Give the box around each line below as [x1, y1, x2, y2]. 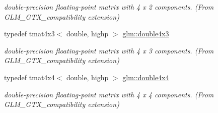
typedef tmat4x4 [4, 72, 55, 82]
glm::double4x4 [122, 72, 169, 82]
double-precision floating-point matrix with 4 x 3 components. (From [4, 45, 214, 55]
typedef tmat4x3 [4, 28, 55, 39]
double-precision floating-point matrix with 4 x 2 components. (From [4, 2, 214, 12]
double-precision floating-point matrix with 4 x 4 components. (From [4, 89, 214, 99]
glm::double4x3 [122, 28, 169, 39]
